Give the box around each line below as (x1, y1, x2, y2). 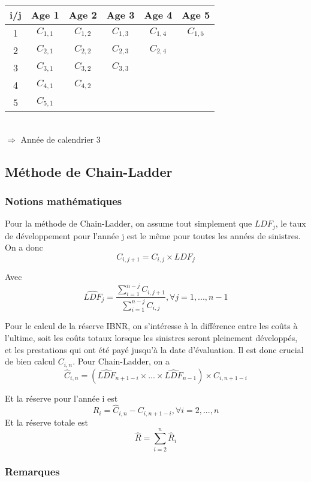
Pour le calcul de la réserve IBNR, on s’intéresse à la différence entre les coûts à (5, 320, 298, 332)
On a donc (5, 241, 43, 254)
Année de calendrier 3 (20, 132, 101, 145)
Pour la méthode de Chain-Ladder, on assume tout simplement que (5, 217, 252, 230)
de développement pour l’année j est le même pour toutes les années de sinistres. (5, 229, 301, 242)
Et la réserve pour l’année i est (5, 391, 118, 404)
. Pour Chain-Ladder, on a (73, 355, 170, 367)
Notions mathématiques (5, 193, 122, 208)
